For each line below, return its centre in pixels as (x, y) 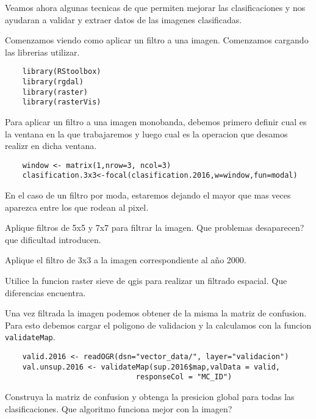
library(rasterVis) (62, 102)
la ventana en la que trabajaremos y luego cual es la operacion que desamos (146, 133)
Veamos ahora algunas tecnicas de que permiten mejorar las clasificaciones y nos (155, 7)
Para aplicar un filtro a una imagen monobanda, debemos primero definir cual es (156, 122)
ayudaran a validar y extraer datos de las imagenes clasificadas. (124, 19)
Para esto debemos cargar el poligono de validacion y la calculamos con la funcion (158, 325)
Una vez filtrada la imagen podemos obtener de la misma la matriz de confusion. (156, 313)
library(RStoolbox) (62, 72)
